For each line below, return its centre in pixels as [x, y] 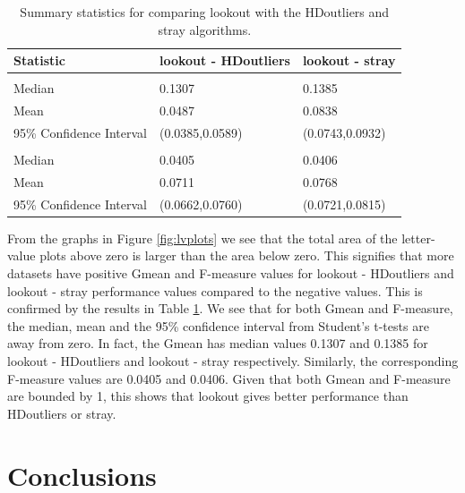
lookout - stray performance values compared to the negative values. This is [215, 290]
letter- [418, 238]
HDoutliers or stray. [62, 413]
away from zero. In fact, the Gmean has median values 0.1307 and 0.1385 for [218, 343]
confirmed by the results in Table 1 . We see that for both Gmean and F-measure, [230, 308]
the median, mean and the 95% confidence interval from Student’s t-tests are [218, 325]
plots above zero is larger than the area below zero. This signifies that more [247, 255]
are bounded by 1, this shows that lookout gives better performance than [208, 396]
